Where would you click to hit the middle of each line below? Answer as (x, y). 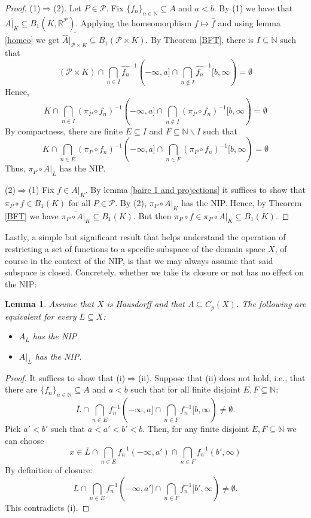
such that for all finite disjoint (186, 389)
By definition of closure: (49, 470)
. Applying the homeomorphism (134, 22)
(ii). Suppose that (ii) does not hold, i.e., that (222, 377)
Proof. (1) (23, 8)
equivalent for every (41, 316)
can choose (25, 440)
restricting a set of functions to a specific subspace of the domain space (135, 249)
